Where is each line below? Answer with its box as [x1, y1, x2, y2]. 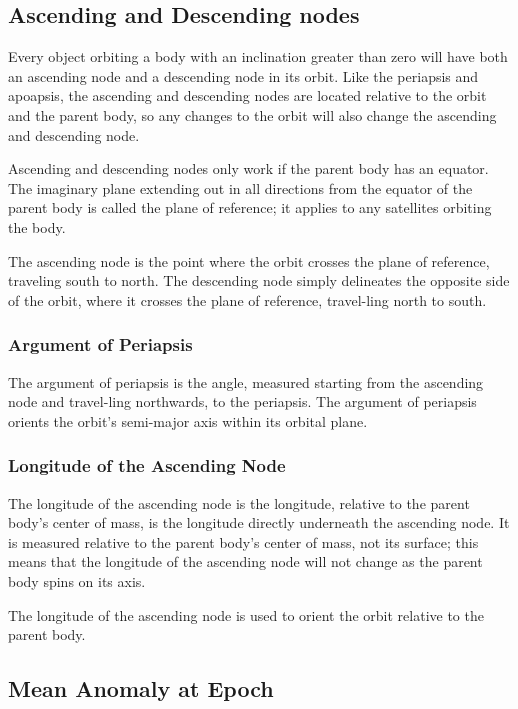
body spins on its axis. [8, 570, 146, 591]
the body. [8, 216, 66, 237]
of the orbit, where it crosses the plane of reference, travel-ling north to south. [8, 289, 487, 310]
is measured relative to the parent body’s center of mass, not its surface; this [8, 531, 479, 552]
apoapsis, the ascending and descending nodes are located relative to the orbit [8, 85, 487, 106]
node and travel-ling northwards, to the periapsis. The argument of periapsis [8, 391, 477, 412]
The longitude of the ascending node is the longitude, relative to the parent [8, 492, 470, 513]
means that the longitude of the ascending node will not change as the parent [8, 551, 483, 572]
